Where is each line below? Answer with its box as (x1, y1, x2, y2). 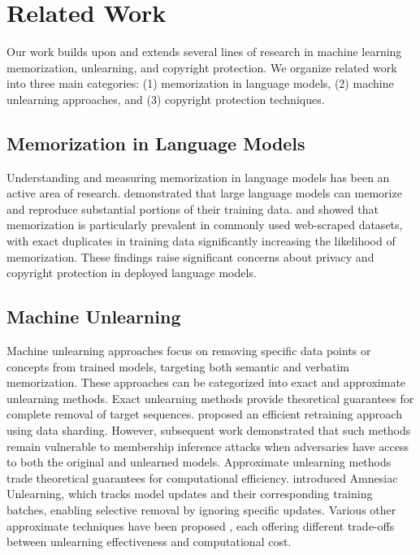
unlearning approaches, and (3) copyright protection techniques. (6, 90, 325, 107)
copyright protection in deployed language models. (6, 264, 257, 281)
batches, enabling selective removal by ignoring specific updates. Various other (6, 501, 396, 518)
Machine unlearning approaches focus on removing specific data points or (6, 342, 371, 359)
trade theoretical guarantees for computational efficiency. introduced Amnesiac (6, 469, 398, 486)
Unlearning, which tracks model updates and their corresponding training (6, 485, 373, 502)
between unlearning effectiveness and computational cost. (6, 533, 292, 550)
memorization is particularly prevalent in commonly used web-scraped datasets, (6, 216, 403, 233)
